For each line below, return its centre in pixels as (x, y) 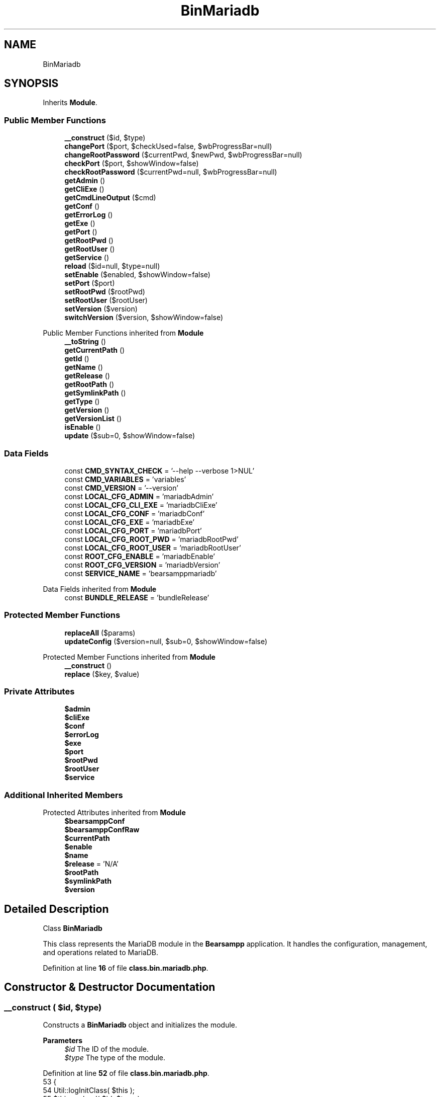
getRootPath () (89, 384)
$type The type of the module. (115, 1058)
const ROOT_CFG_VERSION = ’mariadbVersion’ (142, 565)
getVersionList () (93, 419)
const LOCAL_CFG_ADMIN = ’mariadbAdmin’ (139, 496)
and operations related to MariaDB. (101, 953)
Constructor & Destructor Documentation (110, 987)
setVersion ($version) (101, 309)
